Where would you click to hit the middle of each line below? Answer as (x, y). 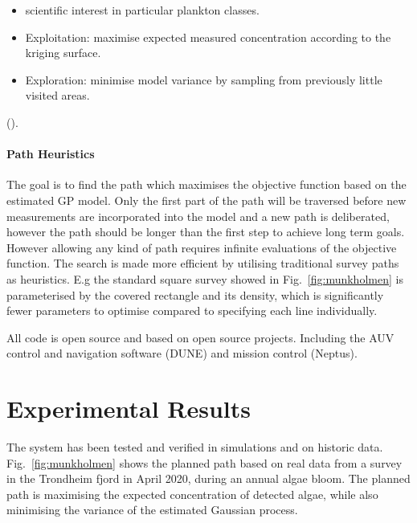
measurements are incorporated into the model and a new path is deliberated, (198, 216)
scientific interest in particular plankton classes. (142, 10)
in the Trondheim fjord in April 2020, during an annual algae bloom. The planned (208, 478)
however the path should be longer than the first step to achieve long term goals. (206, 232)
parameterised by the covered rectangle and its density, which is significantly (195, 294)
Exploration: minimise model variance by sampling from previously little (204, 79)
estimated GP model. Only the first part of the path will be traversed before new (206, 200)
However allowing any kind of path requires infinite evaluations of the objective (202, 247)
